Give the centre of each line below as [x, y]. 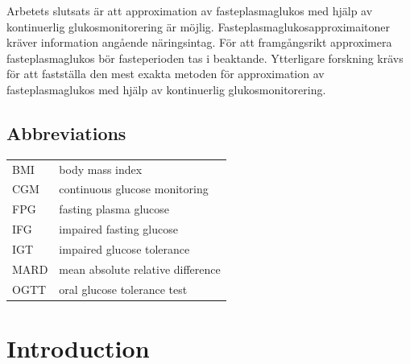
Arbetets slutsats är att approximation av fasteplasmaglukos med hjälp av [190, 10]
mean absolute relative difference [140, 269]
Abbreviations [66, 132]
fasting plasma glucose [114, 209]
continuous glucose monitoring [134, 189]
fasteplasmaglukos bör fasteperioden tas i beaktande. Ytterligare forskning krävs [205, 58]
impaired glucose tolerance [124, 248]
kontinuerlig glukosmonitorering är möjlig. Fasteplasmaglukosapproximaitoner [199, 26]
